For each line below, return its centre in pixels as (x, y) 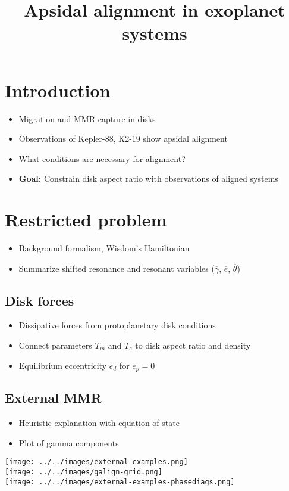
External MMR (53, 398)
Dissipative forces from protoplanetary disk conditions (117, 325)
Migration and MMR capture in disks (87, 118)
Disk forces (40, 300)
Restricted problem (86, 220)
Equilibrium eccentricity (63, 365)
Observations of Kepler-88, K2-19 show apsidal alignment (123, 139)
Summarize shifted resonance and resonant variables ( (117, 268)
